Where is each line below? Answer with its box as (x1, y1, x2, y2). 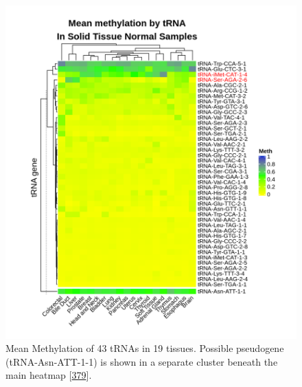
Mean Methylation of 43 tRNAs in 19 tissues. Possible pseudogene (5, 341, 284, 355)
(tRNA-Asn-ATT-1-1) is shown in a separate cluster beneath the (5, 354, 278, 368)
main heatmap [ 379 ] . (5, 368, 92, 382)
